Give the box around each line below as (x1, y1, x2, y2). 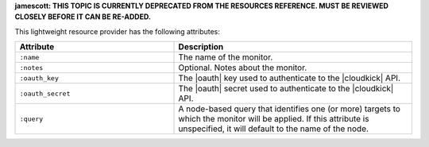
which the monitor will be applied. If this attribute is (178, 114, 369, 125)
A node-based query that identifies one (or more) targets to (178, 103, 401, 114)
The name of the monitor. (178, 52, 273, 63)
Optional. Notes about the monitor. (178, 62, 307, 73)
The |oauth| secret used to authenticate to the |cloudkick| (178, 83, 394, 95)
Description (178, 41, 224, 52)
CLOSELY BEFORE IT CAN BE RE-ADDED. (14, 12, 151, 21)
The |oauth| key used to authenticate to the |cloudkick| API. (178, 72, 401, 83)
